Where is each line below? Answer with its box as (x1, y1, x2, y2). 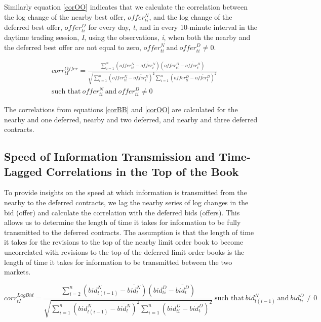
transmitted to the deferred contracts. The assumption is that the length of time (4, 226, 254, 237)
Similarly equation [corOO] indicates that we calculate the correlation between (4, 2, 248, 12)
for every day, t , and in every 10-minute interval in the (88, 21, 257, 32)
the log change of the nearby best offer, (4, 11, 126, 22)
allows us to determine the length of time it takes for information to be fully (4, 217, 241, 227)
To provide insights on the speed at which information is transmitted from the (4, 187, 247, 198)
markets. (4, 266, 31, 277)
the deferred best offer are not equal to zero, (4, 41, 141, 52)
